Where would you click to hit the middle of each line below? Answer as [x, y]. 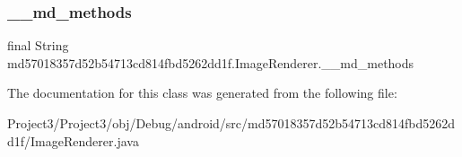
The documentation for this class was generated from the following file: [202, 93]
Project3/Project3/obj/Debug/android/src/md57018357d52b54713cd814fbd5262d [231, 123]
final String [38, 45]
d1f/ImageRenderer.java [73, 140]
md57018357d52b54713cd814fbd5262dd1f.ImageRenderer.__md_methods [211, 62]
